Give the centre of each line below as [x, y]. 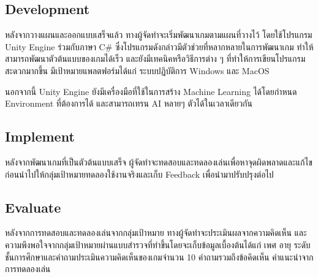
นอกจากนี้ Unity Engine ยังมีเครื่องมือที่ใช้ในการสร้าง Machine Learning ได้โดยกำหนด [151, 91]
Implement [40, 136]
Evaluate [33, 207]
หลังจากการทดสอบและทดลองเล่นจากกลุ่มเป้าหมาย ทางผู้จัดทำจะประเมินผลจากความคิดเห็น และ [156, 233]
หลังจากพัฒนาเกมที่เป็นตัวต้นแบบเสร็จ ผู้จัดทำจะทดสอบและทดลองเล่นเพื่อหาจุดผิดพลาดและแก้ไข [159, 161]
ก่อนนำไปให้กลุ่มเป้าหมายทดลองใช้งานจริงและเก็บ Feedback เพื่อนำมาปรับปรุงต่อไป [139, 174]
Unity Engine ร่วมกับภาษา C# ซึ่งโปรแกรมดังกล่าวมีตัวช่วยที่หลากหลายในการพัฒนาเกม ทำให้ [159, 46]
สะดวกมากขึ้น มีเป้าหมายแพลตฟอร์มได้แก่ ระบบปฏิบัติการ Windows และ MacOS [137, 70]
